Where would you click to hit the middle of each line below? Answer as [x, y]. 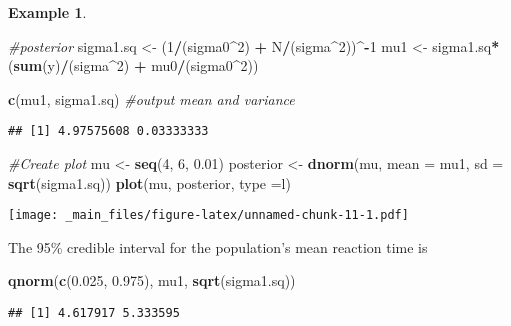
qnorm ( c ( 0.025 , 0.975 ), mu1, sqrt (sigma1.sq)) [152, 280]
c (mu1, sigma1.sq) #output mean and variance [151, 98]
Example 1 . [47, 12]
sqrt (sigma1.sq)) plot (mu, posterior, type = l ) [149, 182]
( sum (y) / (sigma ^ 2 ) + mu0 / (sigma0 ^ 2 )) [133, 65]
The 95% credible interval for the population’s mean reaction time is [218, 246]
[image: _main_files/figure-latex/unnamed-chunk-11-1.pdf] [208, 215]
